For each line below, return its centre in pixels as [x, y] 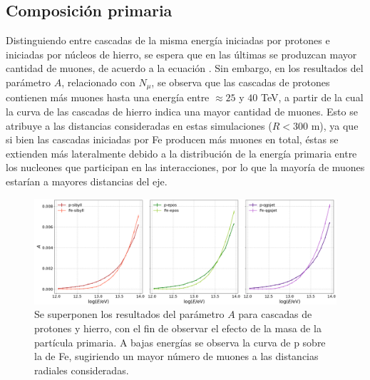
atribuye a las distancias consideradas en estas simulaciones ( [139, 125]
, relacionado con [98, 82]
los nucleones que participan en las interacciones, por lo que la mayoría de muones [185, 167]
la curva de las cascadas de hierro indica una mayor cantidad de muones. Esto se [182, 112]
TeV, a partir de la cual [312, 97]
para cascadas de [275, 314]
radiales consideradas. [82, 370]
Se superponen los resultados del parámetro [129, 314]
